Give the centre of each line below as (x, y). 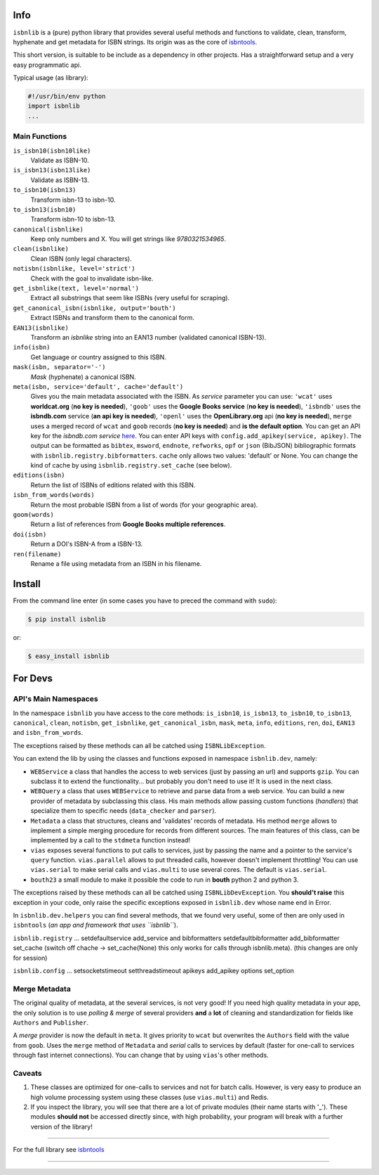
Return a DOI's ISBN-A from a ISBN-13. (87, 544)
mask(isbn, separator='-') (59, 367)
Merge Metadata (42, 989)
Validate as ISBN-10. (60, 160)
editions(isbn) (39, 475)
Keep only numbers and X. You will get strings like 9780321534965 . (128, 239)
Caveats (27, 1073)
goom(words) (33, 515)
